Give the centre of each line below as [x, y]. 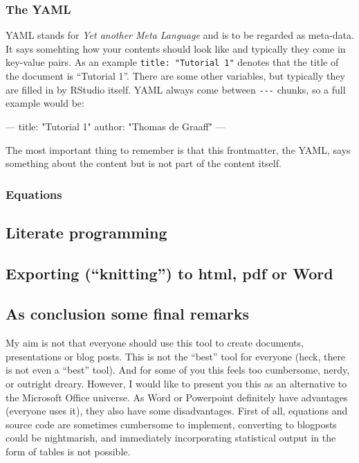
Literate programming [86, 232]
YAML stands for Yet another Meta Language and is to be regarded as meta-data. [180, 35]
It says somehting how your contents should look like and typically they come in [176, 48]
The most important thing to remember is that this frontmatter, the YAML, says [178, 149]
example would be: [45, 103]
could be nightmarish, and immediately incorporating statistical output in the [171, 438]
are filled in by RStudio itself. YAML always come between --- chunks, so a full [176, 89]
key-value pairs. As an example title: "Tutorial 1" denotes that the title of [172, 62]
